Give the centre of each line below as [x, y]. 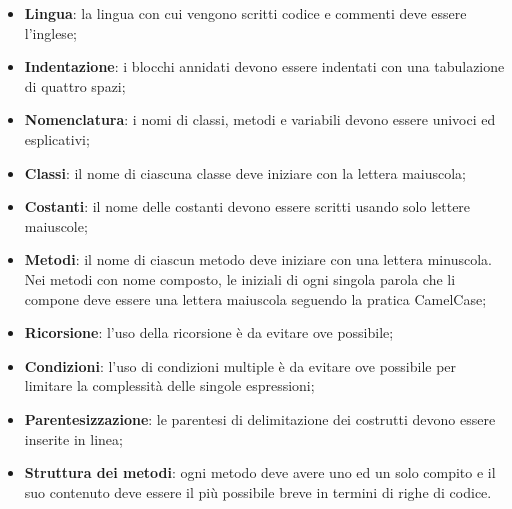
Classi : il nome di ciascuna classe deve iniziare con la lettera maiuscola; [245, 172]
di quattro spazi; [75, 85]
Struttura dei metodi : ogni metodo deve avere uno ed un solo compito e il [260, 472]
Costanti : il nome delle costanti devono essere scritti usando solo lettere [247, 206]
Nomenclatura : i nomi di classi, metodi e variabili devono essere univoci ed [260, 119]
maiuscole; [56, 225]
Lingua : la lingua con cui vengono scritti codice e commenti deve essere [245, 13]
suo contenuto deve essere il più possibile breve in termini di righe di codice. [258, 491]
